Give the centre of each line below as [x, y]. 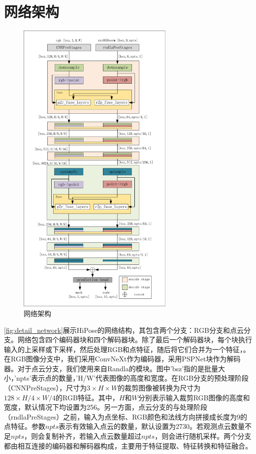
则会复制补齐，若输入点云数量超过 [86, 436]
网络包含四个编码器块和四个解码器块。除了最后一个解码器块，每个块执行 [135, 340]
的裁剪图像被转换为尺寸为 [159, 388]
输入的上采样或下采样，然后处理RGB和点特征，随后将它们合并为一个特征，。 [127, 349]
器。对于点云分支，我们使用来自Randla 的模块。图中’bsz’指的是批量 [111, 368]
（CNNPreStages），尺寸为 [46, 388]
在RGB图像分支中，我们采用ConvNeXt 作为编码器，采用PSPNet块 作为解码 [122, 359]
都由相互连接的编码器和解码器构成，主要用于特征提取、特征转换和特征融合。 [128, 445]
